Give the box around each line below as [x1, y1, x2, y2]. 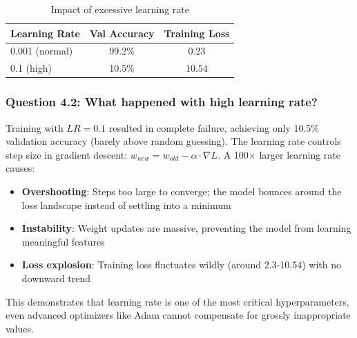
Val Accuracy [89, 26, 155, 40]
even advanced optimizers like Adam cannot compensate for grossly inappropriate [6, 308, 351, 322]
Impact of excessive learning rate [50, 2, 189, 16]
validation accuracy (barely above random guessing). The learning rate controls [6, 134, 341, 148]
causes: [6, 161, 35, 175]
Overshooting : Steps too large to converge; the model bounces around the [21, 183, 342, 198]
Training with [6, 120, 64, 135]
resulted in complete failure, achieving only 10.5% [108, 120, 320, 135]
